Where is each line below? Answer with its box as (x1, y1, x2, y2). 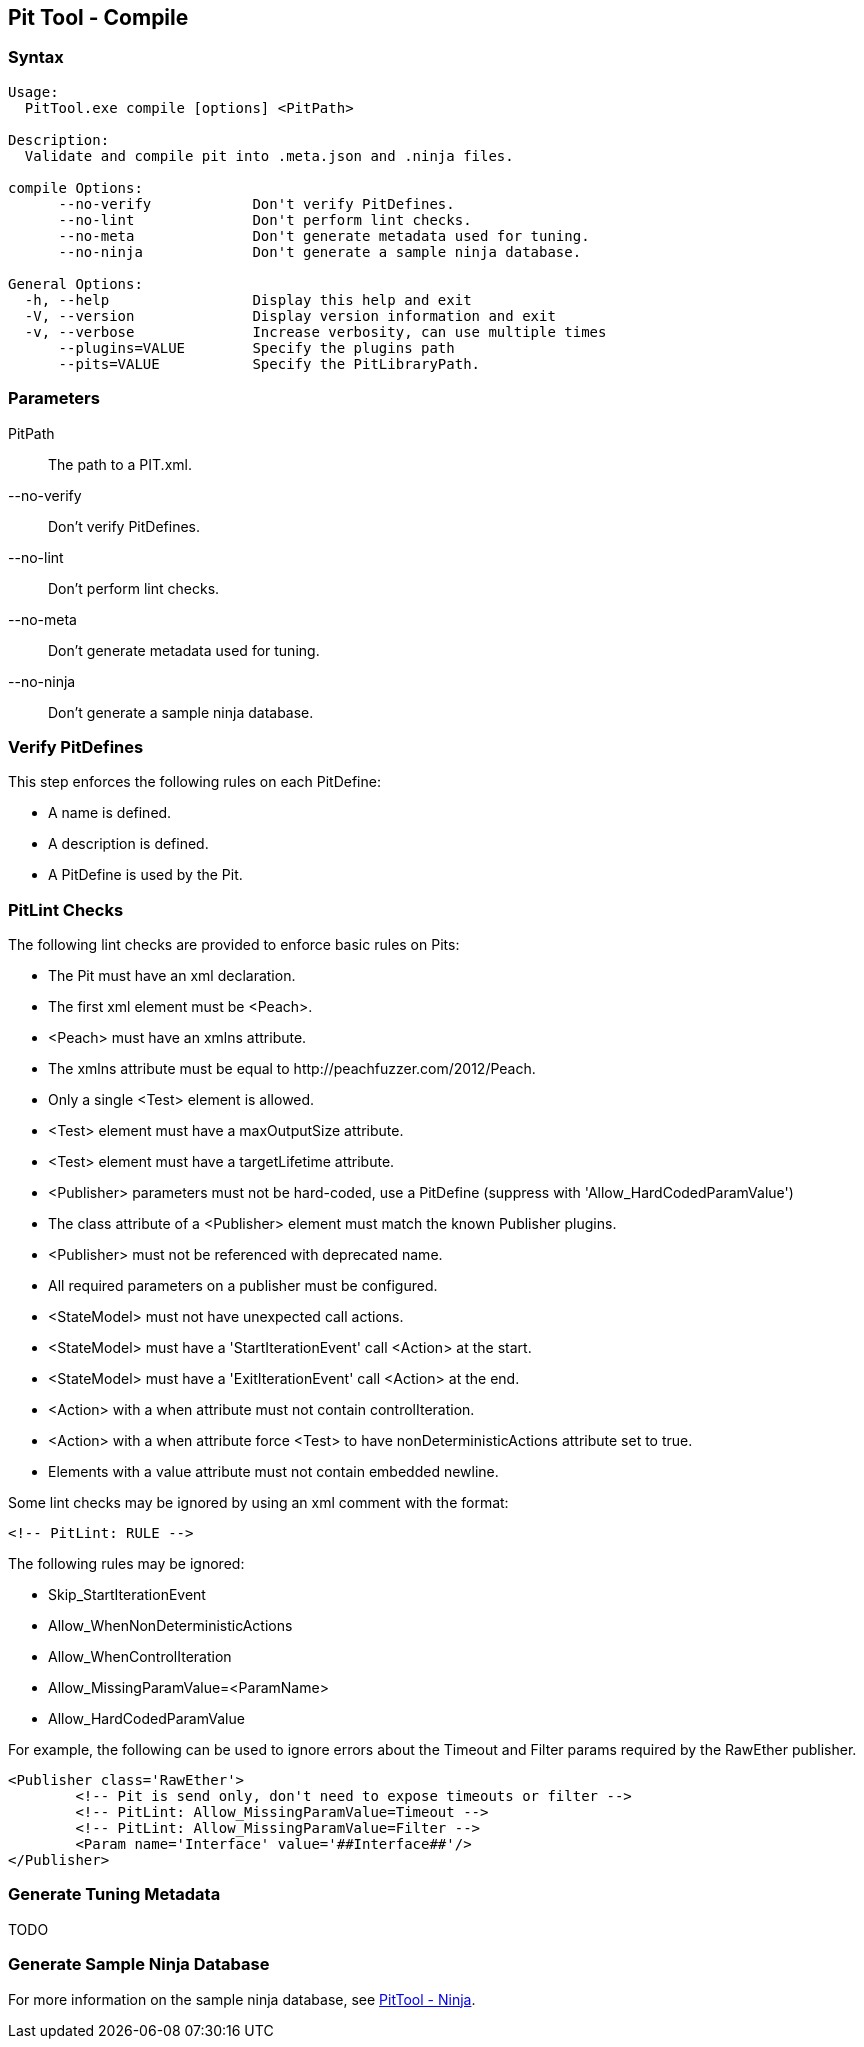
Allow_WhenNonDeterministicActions (48, 1617, 293, 1635)
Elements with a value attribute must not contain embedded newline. (48, 1463, 499, 1481)
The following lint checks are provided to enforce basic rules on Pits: (8, 936, 460, 954)
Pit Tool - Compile (8, 5, 189, 30)
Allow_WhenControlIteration (48, 1648, 232, 1666)
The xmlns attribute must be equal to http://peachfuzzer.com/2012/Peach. (48, 1060, 536, 1078)
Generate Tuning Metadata (8, 1884, 221, 1905)
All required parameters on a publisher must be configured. (48, 1277, 438, 1295)
